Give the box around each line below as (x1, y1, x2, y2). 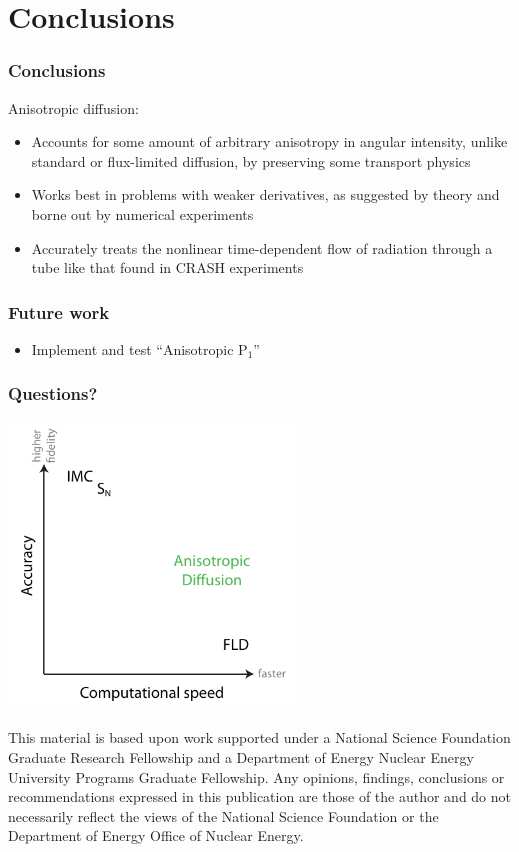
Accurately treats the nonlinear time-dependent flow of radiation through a (31, 237, 493, 258)
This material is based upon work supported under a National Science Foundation (8, 727, 511, 748)
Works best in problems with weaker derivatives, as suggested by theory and (31, 184, 500, 205)
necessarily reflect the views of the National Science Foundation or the (8, 805, 439, 826)
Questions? (8, 381, 98, 406)
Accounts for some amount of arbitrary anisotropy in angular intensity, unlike (31, 131, 508, 152)
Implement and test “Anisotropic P (31, 338, 248, 359)
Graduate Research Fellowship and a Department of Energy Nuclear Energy (8, 746, 474, 767)
